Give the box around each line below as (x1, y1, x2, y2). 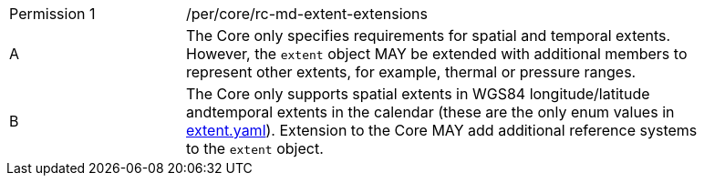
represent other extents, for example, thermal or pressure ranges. (186, 63, 637, 81)
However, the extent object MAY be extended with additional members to (186, 45, 688, 63)
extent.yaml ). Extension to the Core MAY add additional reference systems (186, 121, 698, 139)
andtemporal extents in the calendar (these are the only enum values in (186, 103, 675, 121)
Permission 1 (9, 5, 96, 23)
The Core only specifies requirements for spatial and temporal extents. (186, 26, 671, 45)
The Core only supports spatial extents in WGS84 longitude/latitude (186, 85, 650, 103)
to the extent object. (186, 139, 324, 158)
